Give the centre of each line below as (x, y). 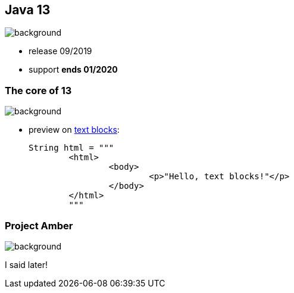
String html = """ (71, 148)
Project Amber (39, 225)
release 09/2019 (60, 51)
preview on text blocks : (74, 130)
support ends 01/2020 (73, 70)
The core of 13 (38, 90)
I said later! (26, 264)
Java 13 (28, 10)
